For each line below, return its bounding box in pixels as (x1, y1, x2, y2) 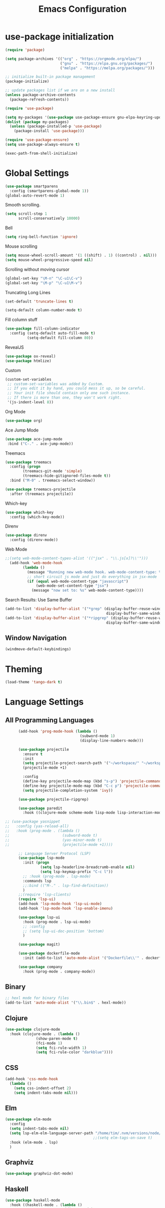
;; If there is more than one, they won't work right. (7, 395, 122, 400)
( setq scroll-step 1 (5, 211, 48, 216)
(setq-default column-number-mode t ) (5, 308, 82, 313)
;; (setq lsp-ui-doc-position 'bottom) (23, 929, 105, 934)
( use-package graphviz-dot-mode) (5, 1171, 74, 1176)
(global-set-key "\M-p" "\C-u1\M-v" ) (5, 280, 82, 285)
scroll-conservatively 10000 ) (18, 216, 80, 221)
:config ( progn (9, 464, 41, 469)
